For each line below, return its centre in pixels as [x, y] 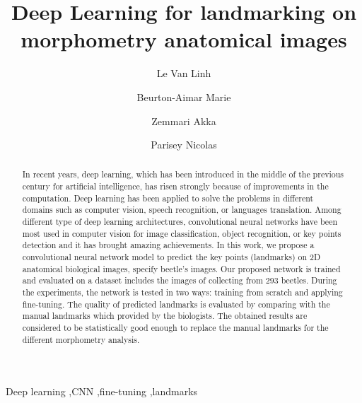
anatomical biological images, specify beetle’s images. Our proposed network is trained [181, 268]
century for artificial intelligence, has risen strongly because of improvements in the [175, 186]
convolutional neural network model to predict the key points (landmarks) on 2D [171, 257]
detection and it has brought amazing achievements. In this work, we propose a [168, 245]
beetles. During [309, 280]
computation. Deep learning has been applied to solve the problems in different [168, 198]
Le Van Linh [184, 73]
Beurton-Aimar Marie [184, 97]
